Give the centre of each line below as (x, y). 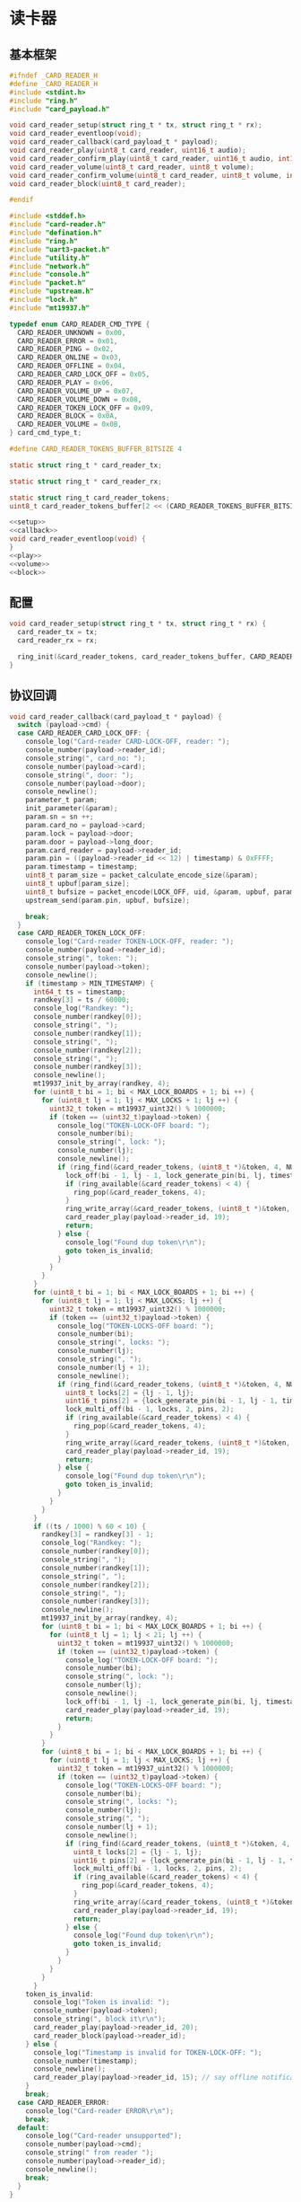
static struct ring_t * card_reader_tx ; (86, 465)
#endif (21, 200)
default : (34, 2127)
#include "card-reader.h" (57, 225)
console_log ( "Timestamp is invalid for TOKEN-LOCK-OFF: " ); (147, 2052)
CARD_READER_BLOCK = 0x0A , (68, 416)
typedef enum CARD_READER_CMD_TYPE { (80, 324)
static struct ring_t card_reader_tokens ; (90, 498)
